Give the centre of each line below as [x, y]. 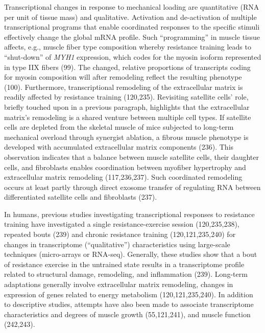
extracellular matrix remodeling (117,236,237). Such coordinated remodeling [123, 177]
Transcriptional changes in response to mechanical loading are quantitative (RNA [132, 7]
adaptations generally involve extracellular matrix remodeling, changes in [119, 284]
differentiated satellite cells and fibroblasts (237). [81, 197]
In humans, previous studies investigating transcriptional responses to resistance [129, 214]
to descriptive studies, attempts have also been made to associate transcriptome [129, 304]
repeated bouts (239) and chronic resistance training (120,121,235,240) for [120, 234]
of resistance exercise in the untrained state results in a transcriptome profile [124, 264]
